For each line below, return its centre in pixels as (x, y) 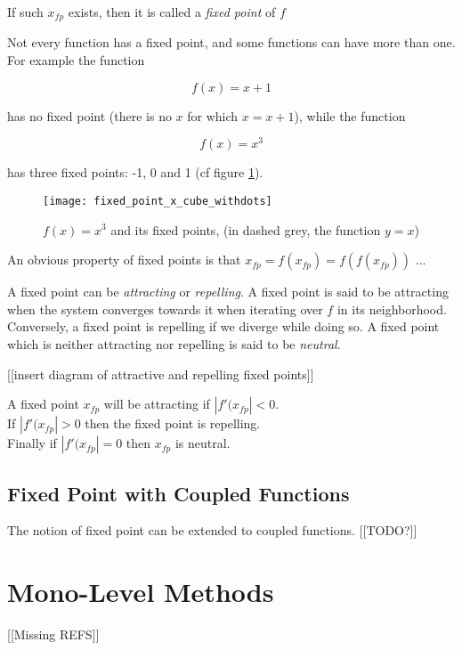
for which (213, 115)
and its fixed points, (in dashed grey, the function (246, 229)
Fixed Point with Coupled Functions (178, 493)
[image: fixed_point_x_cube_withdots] (158, 201)
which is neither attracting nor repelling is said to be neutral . (174, 343)
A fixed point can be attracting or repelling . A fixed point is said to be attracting (228, 292)
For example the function (76, 60)
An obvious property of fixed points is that (124, 260)
